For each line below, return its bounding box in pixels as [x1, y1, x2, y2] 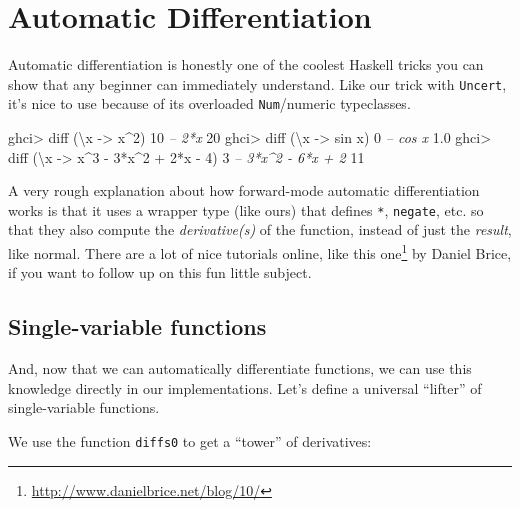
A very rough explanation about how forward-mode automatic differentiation [8, 180, 480, 201]
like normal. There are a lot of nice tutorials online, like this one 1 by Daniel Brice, [8, 240, 512, 263]
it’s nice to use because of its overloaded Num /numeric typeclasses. [8, 93, 411, 114]
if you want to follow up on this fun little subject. [8, 262, 312, 283]
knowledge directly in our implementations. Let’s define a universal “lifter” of [8, 377, 482, 398]
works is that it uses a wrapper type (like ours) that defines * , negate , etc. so [8, 199, 484, 220]
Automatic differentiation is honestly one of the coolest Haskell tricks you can [8, 54, 484, 75]
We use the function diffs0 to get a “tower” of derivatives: [8, 430, 372, 451]
